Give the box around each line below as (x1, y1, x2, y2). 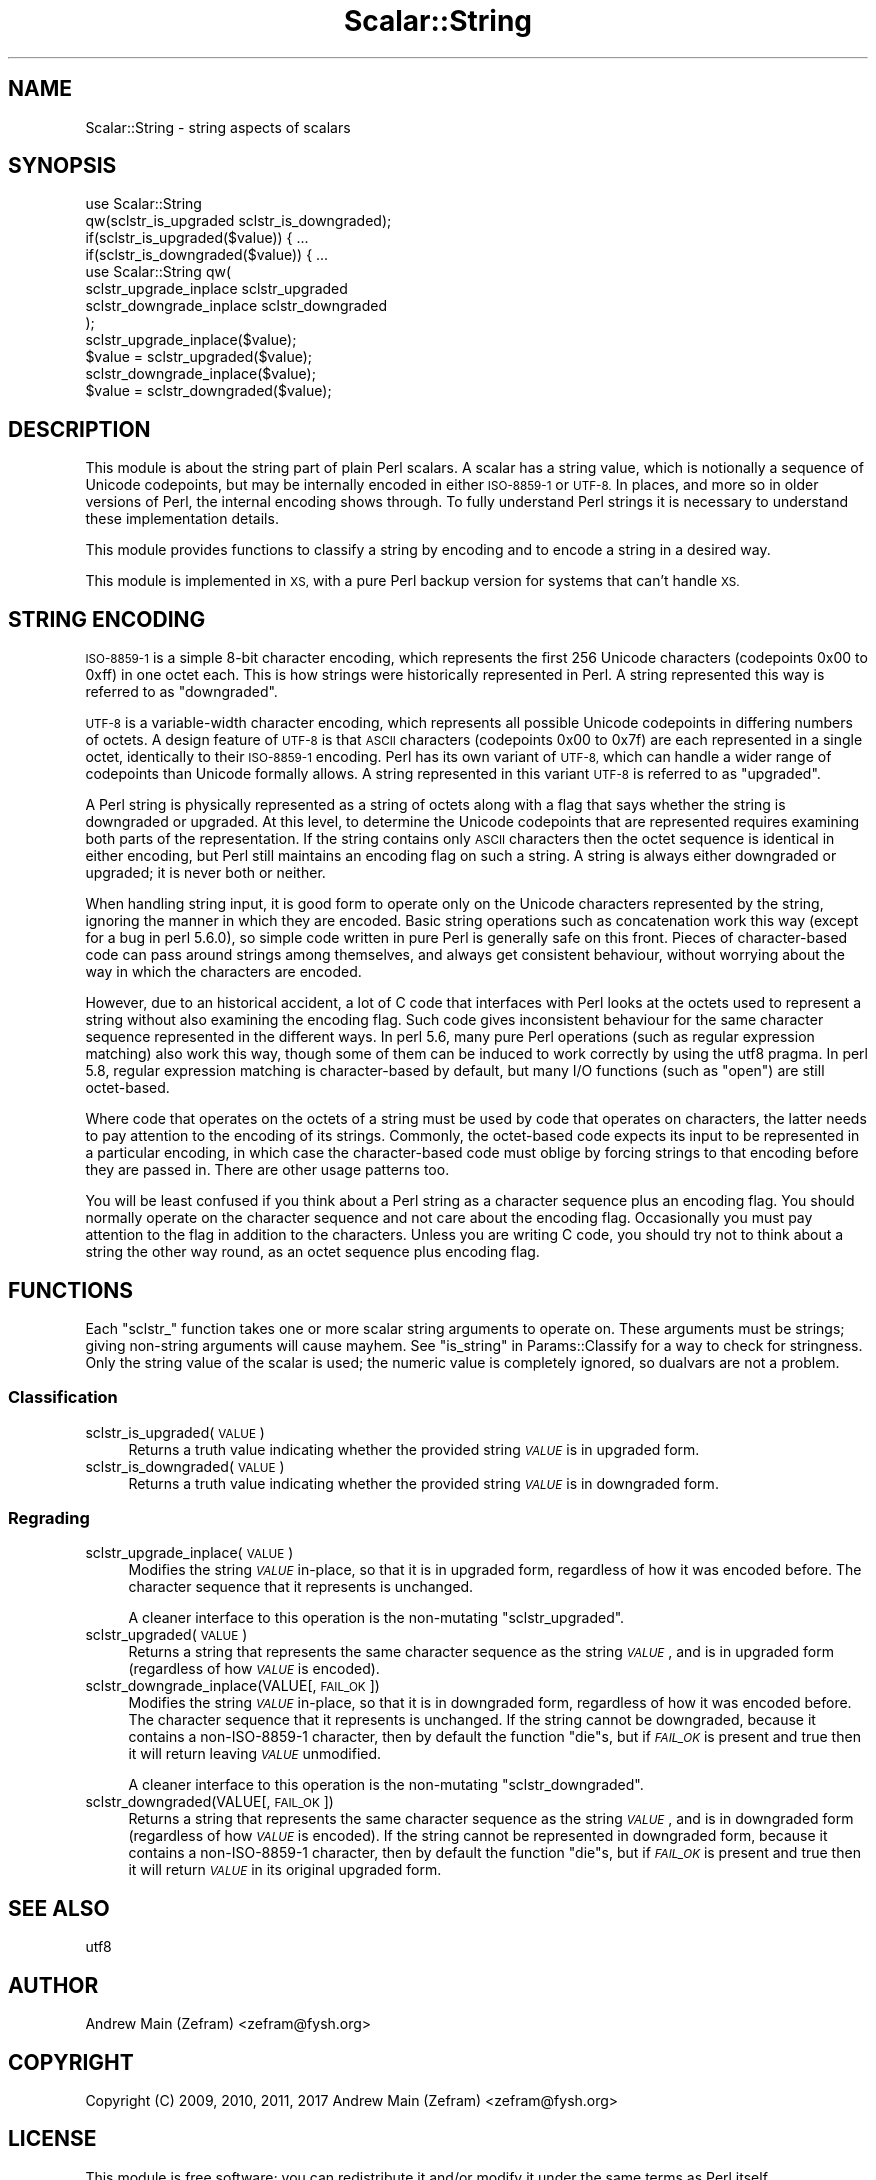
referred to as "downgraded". (85, 683, 278, 701)
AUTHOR (8, 1972, 99, 1998)
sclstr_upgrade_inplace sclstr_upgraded (85, 280, 348, 298)
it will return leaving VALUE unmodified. (128, 1745, 382, 1763)
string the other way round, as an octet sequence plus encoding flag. (85, 1243, 540, 1261)
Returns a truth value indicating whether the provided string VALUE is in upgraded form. (128, 1440, 700, 1458)
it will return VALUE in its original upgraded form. (128, 1861, 442, 1879)
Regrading (8, 1508, 90, 1529)
